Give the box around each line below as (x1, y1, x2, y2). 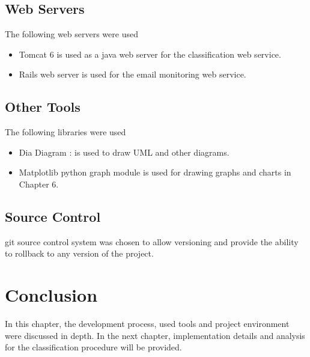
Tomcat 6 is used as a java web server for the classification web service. (19, 47, 281, 60)
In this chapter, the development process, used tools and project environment (5, 317, 290, 330)
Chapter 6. (19, 177, 59, 190)
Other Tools (5, 97, 81, 116)
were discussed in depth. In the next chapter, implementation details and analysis (5, 329, 305, 341)
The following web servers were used (5, 28, 138, 40)
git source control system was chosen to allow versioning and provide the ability (5, 235, 299, 248)
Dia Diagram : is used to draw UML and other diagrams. (19, 145, 229, 158)
